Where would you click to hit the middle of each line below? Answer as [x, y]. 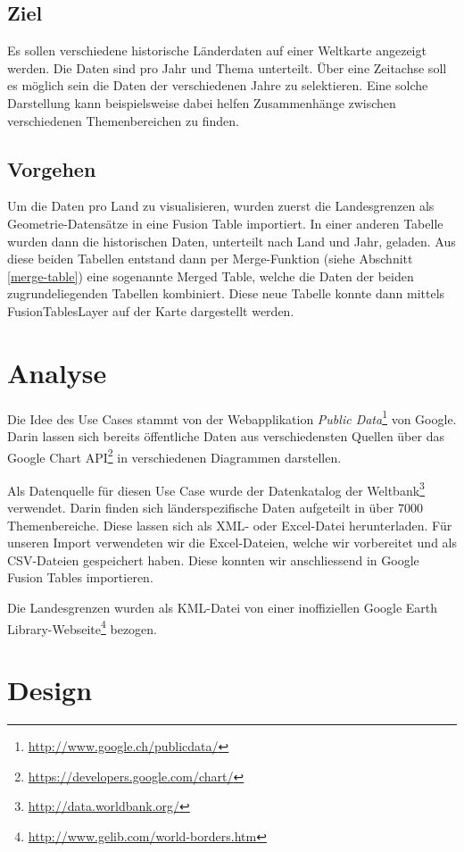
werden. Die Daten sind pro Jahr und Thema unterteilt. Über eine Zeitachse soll [227, 67]
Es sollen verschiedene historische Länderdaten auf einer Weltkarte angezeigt [217, 50]
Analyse [57, 372]
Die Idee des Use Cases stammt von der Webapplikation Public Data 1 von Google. [232, 417]
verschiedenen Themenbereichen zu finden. [123, 120]
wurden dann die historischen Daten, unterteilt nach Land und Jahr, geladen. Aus [232, 241]
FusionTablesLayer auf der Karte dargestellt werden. [151, 310]
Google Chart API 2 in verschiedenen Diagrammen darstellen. [174, 455]
